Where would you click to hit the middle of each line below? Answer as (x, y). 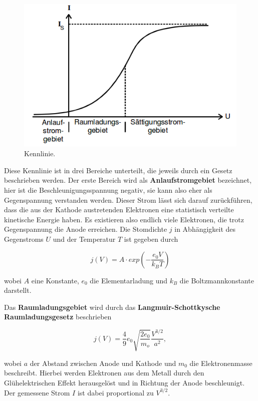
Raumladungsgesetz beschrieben (58, 317)
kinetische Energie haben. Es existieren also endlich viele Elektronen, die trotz (124, 219)
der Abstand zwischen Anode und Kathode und (103, 363)
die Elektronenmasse (221, 363)
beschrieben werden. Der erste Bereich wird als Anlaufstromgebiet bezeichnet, (128, 180)
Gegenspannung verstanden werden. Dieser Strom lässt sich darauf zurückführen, (128, 199)
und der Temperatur (84, 239)
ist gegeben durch (151, 239)
